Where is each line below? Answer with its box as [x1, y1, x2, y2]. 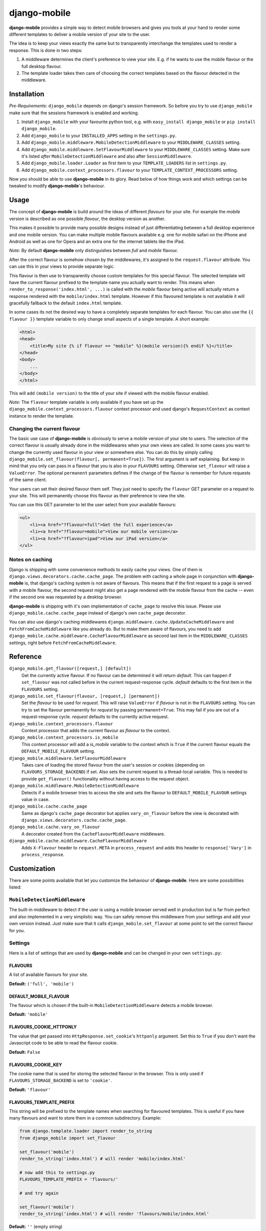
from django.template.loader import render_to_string [19, 1128, 152, 1134]
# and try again [19, 1190, 59, 1196]
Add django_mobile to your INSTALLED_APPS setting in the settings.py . [21, 132, 177, 138]
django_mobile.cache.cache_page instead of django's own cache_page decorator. [9, 610, 187, 616]
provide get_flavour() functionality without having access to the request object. [21, 776, 190, 781]
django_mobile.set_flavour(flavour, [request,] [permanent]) [9, 693, 160, 699]
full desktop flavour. [21, 63, 62, 69]
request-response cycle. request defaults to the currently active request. [21, 714, 169, 720]
